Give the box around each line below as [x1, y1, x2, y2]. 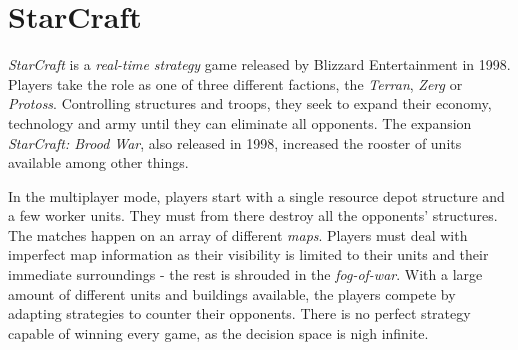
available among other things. [8, 152, 189, 173]
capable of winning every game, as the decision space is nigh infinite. [8, 322, 429, 343]
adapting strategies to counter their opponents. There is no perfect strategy [8, 303, 471, 324]
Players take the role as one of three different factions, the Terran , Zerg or [8, 73, 463, 94]
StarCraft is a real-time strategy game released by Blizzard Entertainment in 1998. [8, 54, 511, 75]
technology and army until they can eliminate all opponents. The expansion [8, 112, 472, 133]
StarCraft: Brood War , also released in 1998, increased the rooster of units [8, 132, 462, 153]
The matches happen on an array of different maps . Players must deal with [8, 224, 468, 245]
